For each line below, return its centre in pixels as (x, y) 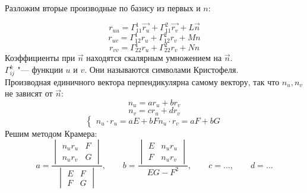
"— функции (40, 70)
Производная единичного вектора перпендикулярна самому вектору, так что (142, 81)
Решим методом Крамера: (51, 133)
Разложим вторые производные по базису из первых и (103, 8)
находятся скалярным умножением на (154, 58)
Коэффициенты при (40, 58)
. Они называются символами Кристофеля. (162, 70)
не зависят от (29, 93)
